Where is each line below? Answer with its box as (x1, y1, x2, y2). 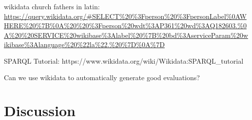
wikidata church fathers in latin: (4, 1, 100, 11)
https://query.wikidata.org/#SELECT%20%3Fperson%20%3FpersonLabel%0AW (4, 11, 247, 21)
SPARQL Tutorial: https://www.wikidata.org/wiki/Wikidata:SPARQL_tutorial (4, 55, 244, 66)
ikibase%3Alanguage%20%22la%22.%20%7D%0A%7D (4, 39, 165, 50)
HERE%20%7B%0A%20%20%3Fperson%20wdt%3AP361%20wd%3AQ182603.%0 (4, 20, 247, 31)
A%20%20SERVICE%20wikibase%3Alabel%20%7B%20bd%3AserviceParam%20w (4, 30, 248, 40)
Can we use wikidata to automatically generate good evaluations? (4, 72, 200, 82)
